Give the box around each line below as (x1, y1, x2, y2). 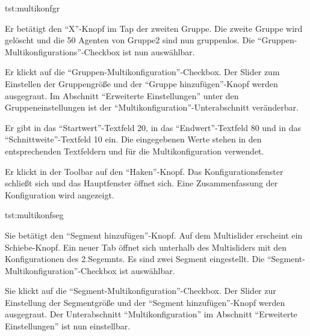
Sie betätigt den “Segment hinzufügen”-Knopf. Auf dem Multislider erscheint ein (5, 228, 303, 241)
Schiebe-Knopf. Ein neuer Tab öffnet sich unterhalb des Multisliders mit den (5, 240, 287, 253)
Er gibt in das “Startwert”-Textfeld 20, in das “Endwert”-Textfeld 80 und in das (5, 121, 301, 133)
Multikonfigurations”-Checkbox (5, 45, 120, 58)
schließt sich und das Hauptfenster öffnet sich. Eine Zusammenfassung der (5, 177, 278, 189)
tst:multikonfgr (5, 2, 60, 14)
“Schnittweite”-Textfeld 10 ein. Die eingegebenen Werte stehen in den (5, 133, 262, 145)
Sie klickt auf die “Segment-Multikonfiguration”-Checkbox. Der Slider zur (5, 284, 276, 297)
